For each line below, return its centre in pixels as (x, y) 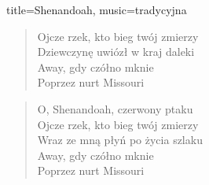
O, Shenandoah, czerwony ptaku (115, 108)
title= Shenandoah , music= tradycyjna (97, 9)
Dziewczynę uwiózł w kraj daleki (116, 52)
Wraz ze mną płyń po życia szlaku (120, 140)
